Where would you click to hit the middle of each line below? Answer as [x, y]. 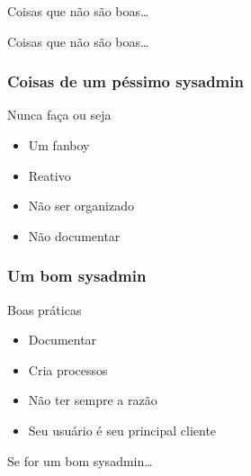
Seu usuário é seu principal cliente [122, 430]
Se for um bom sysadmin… [80, 460]
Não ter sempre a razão [93, 400]
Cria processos [68, 369]
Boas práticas [45, 309]
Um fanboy [59, 145]
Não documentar [74, 235]
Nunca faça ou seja [59, 115]
